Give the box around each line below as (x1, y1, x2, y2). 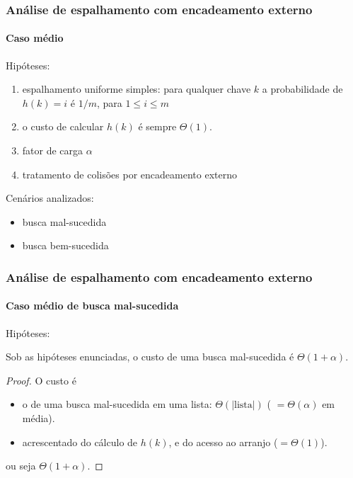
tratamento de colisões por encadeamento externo (22, 166, 237, 181)
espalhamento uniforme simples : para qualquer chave (22, 81, 251, 96)
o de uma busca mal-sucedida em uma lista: (22, 397, 212, 411)
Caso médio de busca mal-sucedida (6, 298, 179, 313)
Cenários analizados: (6, 190, 94, 205)
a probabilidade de (262, 81, 343, 96)
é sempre (138, 119, 177, 134)
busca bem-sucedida (22, 238, 109, 253)
